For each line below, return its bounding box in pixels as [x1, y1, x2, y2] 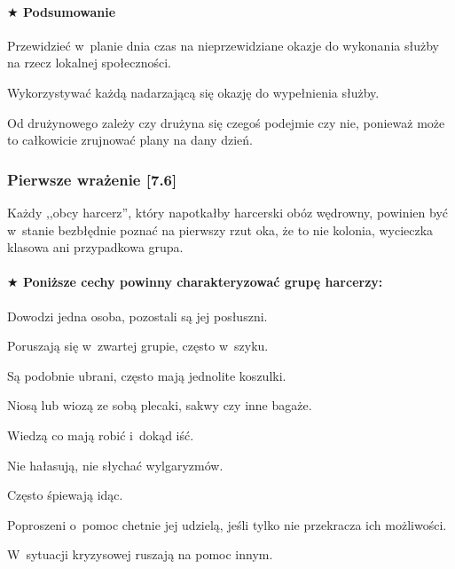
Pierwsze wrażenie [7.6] [7, 168, 177, 190]
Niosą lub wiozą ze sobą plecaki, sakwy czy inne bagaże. [7, 396, 312, 415]
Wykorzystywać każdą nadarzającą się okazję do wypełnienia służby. [7, 83, 380, 101]
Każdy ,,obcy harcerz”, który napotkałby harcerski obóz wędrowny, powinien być [7, 202, 448, 221]
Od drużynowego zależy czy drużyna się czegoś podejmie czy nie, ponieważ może [7, 113, 445, 131]
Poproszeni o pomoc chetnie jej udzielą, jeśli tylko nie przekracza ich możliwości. [7, 515, 447, 533]
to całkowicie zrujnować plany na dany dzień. [7, 130, 253, 149]
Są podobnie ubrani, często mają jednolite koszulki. [7, 366, 286, 384]
